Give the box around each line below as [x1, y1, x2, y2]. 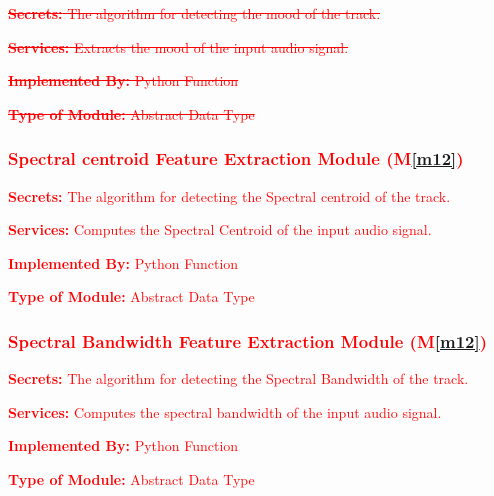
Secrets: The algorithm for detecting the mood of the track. [8, 3, 381, 23]
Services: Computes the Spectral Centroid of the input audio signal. [8, 219, 432, 240]
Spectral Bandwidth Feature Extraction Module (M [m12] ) [8, 328, 488, 353]
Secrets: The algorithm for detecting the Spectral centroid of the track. [8, 185, 451, 206]
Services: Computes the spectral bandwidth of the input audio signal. [8, 401, 442, 422]
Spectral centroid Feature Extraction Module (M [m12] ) [8, 146, 464, 171]
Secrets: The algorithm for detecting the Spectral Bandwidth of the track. [8, 368, 469, 389]
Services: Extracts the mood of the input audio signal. [8, 36, 349, 57]
